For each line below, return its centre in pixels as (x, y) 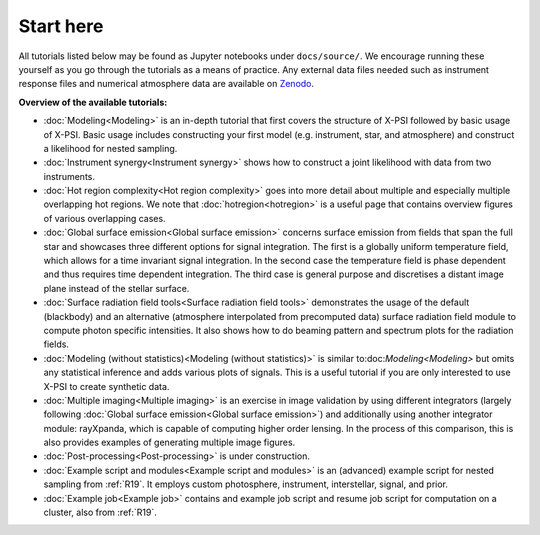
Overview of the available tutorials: (93, 102)
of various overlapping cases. (104, 218)
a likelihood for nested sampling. (110, 148)
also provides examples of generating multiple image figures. (169, 442)
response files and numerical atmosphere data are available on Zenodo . (166, 84)
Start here (61, 26)
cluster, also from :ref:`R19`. (100, 512)
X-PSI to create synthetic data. (106, 386)
